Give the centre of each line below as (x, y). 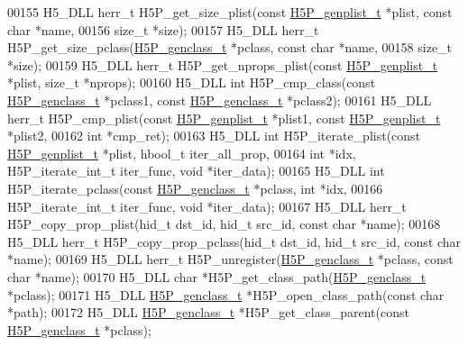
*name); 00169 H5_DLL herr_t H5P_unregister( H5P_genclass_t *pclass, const (230, 259)
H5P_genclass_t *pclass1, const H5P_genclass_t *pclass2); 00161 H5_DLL (220, 100)
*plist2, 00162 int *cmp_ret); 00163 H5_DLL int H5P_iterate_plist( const (214, 136)
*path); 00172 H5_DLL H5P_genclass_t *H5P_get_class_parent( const (208, 312)
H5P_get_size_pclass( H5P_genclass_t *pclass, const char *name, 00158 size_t (230, 47)
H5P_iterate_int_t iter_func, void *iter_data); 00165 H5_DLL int (196, 171)
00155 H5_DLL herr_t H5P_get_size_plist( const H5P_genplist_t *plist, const (230, 12)
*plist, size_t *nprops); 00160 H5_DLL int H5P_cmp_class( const (192, 82)
